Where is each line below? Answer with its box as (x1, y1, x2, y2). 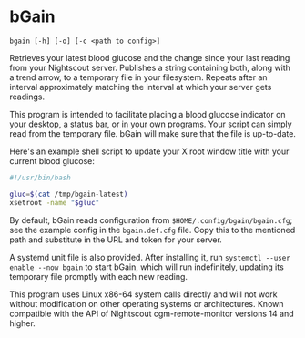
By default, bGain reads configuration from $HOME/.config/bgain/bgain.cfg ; (9, 214, 293, 225)
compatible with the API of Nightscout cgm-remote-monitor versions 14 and (9, 308, 294, 319)
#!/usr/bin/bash (9, 173, 71, 182)
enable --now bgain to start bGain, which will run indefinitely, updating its (9, 261, 284, 272)
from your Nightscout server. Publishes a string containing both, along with (9, 62, 291, 73)
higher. (9, 317, 36, 329)
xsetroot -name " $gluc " (9, 198, 100, 207)
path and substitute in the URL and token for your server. (9, 234, 223, 245)
